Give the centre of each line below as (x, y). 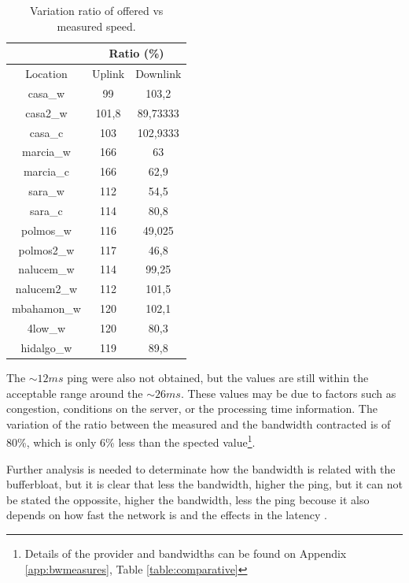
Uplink (108, 74)
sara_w (46, 191)
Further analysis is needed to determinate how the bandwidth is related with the (201, 468)
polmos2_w (46, 249)
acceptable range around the (75, 393)
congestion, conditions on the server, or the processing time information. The (192, 408)
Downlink (158, 74)
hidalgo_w (46, 347)
